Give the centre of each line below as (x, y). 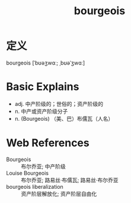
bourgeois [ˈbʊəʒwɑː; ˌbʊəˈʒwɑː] (46, 63)
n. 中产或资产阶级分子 (41, 111)
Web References (48, 143)
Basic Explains (43, 87)
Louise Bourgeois (28, 173)
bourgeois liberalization (35, 186)
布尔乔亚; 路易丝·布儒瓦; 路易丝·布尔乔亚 (70, 180)
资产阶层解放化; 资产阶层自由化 (59, 194)
